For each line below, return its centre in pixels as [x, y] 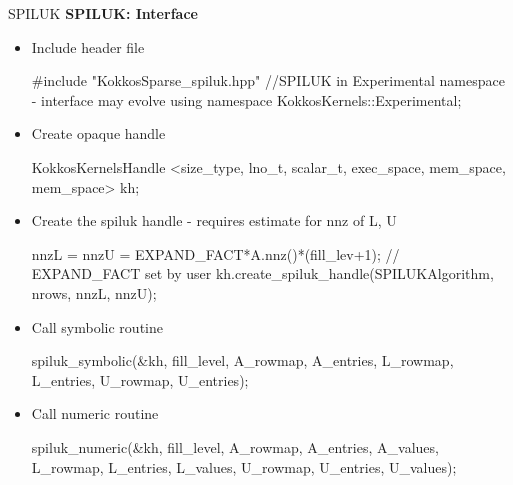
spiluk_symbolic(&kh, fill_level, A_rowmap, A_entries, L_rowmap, [242, 360]
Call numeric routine [95, 413]
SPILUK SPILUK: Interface [103, 13]
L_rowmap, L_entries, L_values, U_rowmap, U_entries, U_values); [244, 466]
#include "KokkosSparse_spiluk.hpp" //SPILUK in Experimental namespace [268, 80]
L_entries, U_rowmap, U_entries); [140, 379]
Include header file [88, 46]
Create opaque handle [98, 133]
